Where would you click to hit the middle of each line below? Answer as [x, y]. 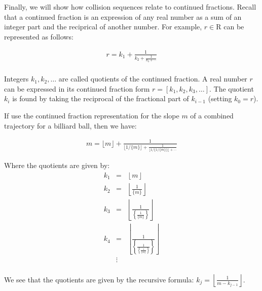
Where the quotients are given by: [57, 165]
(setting [220, 98]
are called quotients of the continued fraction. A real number [153, 79]
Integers [16, 79]
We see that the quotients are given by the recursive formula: [99, 279]
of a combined [212, 115]
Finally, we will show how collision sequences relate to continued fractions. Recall [130, 7]
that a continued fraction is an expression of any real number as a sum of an [123, 16]
